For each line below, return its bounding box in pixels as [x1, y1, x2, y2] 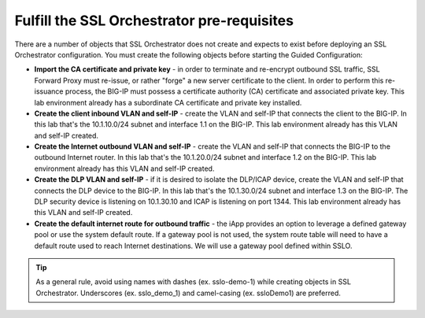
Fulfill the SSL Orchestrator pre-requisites [14, 12, 294, 29]
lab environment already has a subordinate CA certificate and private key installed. [34, 98, 302, 107]
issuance [34, 87, 64, 96]
